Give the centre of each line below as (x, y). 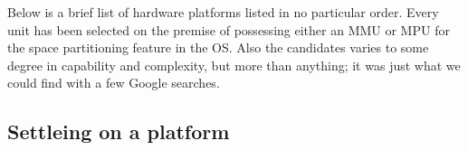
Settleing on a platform (119, 131)
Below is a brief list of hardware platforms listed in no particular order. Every (223, 12)
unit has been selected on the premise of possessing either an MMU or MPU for (229, 29)
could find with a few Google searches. (114, 83)
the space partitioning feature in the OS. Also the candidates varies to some (218, 47)
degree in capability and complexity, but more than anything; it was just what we (234, 65)
